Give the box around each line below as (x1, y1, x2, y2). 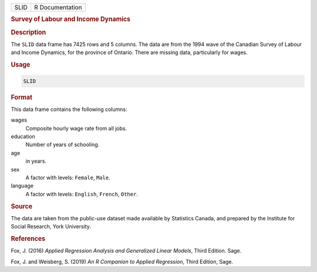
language (11, 182, 33, 189)
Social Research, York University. (11, 223, 91, 230)
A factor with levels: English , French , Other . (25, 190, 138, 197)
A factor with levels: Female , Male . (25, 174, 111, 181)
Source (11, 202, 33, 210)
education (11, 133, 35, 140)
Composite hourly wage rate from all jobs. (25, 125, 127, 132)
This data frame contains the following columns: (11, 106, 127, 113)
